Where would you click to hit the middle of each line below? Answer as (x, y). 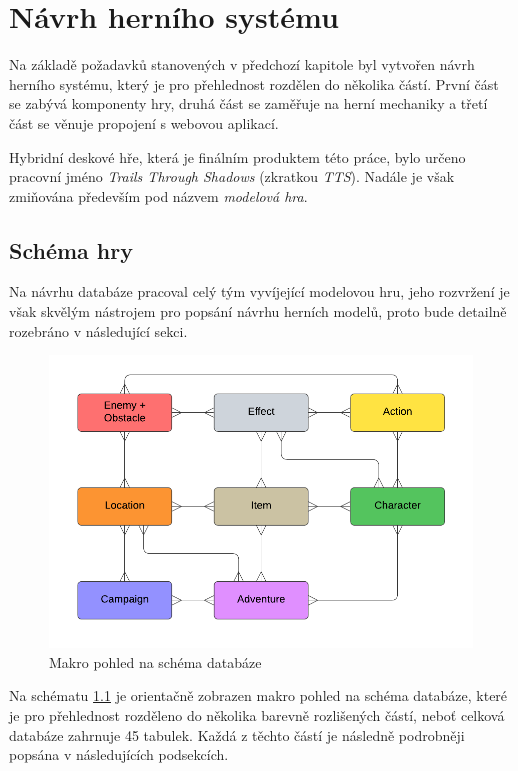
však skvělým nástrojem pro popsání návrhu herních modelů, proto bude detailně (258, 311)
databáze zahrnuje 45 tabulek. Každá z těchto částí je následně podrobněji (237, 734)
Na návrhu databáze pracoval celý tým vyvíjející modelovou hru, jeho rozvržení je (259, 291)
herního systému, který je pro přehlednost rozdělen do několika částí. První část (254, 83)
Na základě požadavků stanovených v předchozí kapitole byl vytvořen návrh (242, 64)
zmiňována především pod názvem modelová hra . (158, 195)
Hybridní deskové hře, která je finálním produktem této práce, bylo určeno (237, 156)
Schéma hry (71, 249)
